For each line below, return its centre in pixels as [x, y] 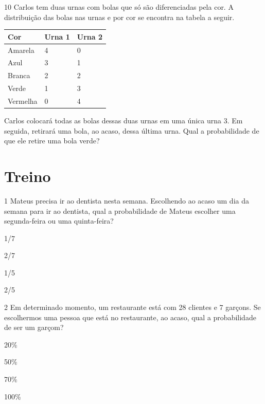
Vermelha [23, 100]
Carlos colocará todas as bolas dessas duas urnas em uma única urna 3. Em [123, 120]
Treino [28, 176]
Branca [19, 75]
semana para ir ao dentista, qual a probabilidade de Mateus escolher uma [120, 210]
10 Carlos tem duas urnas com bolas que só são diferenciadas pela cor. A [119, 7]
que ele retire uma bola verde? [52, 141]
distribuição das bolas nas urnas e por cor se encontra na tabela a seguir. [119, 17]
